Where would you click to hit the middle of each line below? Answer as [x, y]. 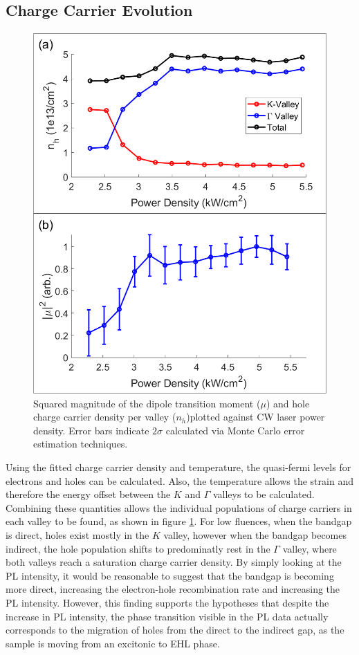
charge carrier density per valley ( [105, 417]
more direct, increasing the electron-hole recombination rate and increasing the [173, 589]
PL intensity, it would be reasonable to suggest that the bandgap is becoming [170, 575]
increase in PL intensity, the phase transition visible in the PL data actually [167, 616]
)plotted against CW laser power [256, 417]
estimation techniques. [81, 444]
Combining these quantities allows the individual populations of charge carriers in [179, 507]
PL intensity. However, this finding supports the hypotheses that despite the [167, 602]
